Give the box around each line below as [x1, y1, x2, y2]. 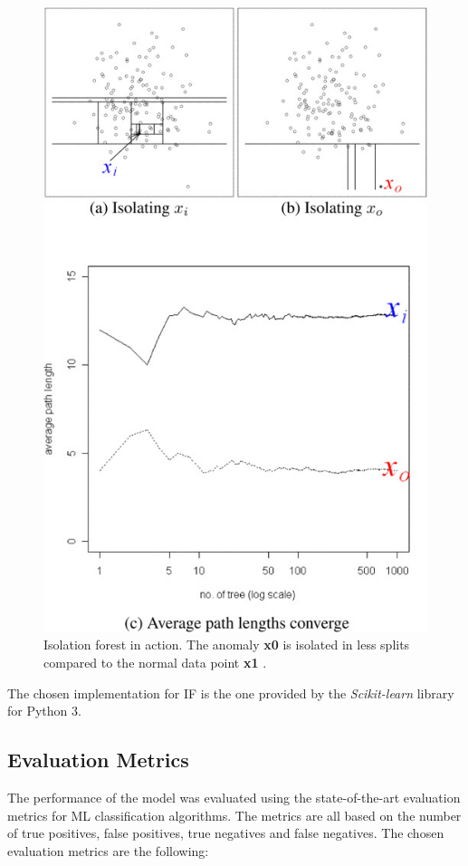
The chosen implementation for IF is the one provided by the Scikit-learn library [7, 683, 454, 702]
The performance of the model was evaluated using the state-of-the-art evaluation [7, 788, 461, 806]
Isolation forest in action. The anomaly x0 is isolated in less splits [43, 635, 410, 654]
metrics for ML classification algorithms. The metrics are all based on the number [7, 805, 462, 824]
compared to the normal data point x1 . [43, 653, 267, 672]
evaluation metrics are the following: [7, 841, 209, 860]
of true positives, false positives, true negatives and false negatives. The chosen [7, 823, 444, 842]
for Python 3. [7, 701, 81, 720]
